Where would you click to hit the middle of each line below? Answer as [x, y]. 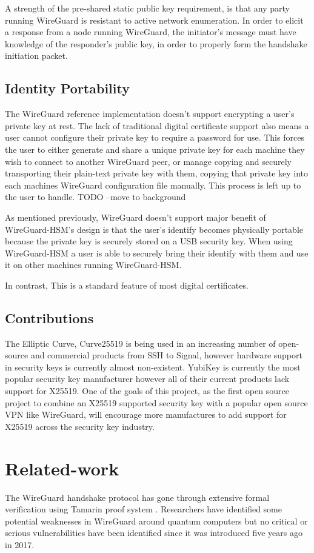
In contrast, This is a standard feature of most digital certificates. [127, 285]
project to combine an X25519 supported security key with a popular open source [156, 402]
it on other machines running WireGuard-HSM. [93, 265]
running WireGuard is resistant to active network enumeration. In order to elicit [154, 20]
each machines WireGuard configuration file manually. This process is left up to [153, 185]
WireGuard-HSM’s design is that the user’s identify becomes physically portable [154, 229]
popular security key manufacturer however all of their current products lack [147, 379]
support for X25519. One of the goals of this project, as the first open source [147, 391]
